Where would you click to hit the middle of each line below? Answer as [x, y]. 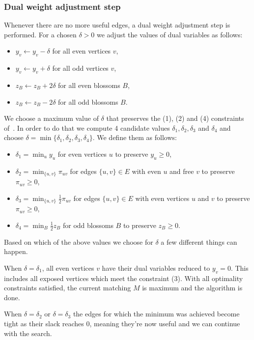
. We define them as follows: [135, 137]
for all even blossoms [89, 85]
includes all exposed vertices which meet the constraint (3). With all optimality [124, 278]
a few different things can [199, 241]
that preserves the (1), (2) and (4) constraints [175, 118]
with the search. [28, 333]
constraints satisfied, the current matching [68, 288]
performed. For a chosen [40, 34]
